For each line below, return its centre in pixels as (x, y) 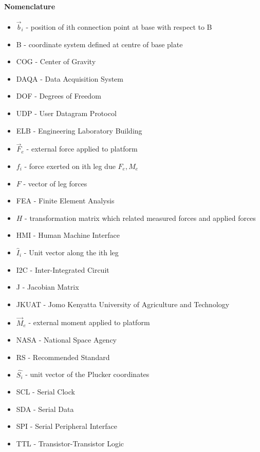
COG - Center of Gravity (56, 61)
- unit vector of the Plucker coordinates (87, 374)
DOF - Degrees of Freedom (59, 96)
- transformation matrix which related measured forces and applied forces (140, 218)
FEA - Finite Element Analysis (65, 201)
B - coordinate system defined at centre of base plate (99, 44)
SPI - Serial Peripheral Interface (67, 426)
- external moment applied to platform (89, 322)
